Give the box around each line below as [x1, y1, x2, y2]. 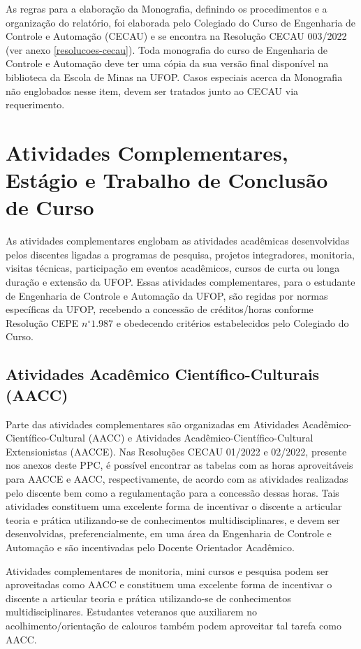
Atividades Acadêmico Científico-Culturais [6, 363, 320, 385]
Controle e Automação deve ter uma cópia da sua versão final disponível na [6, 56, 329, 71]
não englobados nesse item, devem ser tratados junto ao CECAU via [6, 83, 299, 98]
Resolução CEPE [6, 315, 79, 330]
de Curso [6, 193, 94, 221]
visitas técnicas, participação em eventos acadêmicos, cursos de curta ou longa [6, 261, 340, 275]
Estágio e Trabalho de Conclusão [6, 166, 328, 194]
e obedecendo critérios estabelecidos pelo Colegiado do [116, 315, 349, 330]
